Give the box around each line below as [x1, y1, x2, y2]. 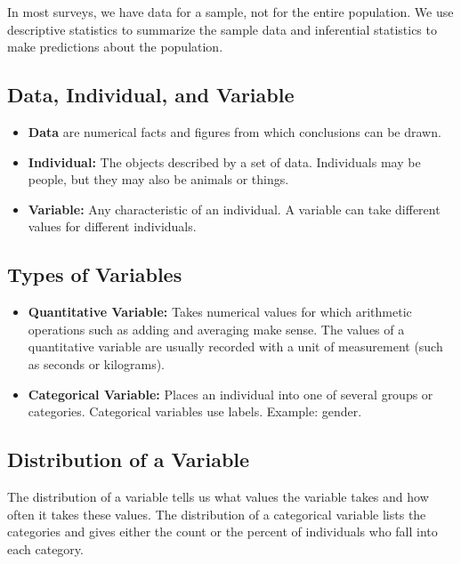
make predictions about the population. [7, 37, 223, 56]
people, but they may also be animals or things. [28, 170, 289, 189]
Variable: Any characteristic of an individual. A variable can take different [28, 199, 441, 218]
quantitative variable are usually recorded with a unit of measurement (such [28, 337, 443, 356]
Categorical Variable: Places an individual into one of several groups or [28, 384, 433, 403]
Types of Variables [7, 261, 182, 288]
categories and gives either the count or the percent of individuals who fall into [7, 522, 438, 541]
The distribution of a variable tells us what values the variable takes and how [7, 487, 429, 505]
